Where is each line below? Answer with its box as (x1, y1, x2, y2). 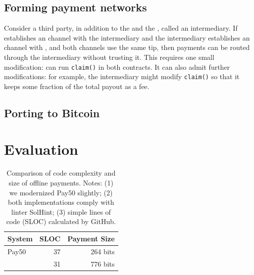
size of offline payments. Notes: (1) (8, 177, 113, 187)
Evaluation (4, 139, 78, 159)
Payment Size (67, 233, 115, 243)
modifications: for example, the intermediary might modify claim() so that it (4, 71, 240, 82)
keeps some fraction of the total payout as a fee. (4, 81, 150, 91)
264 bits (91, 246, 115, 256)
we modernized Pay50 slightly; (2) (9, 187, 113, 197)
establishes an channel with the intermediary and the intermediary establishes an (4, 32, 250, 43)
